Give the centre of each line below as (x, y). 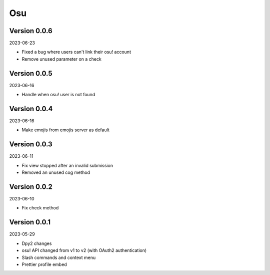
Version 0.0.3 (31, 145)
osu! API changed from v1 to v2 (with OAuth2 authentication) (84, 250)
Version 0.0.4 (31, 108)
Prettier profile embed (44, 264)
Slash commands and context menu (59, 257)
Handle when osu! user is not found (58, 95)
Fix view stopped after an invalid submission (67, 165)
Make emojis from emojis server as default (65, 130)
